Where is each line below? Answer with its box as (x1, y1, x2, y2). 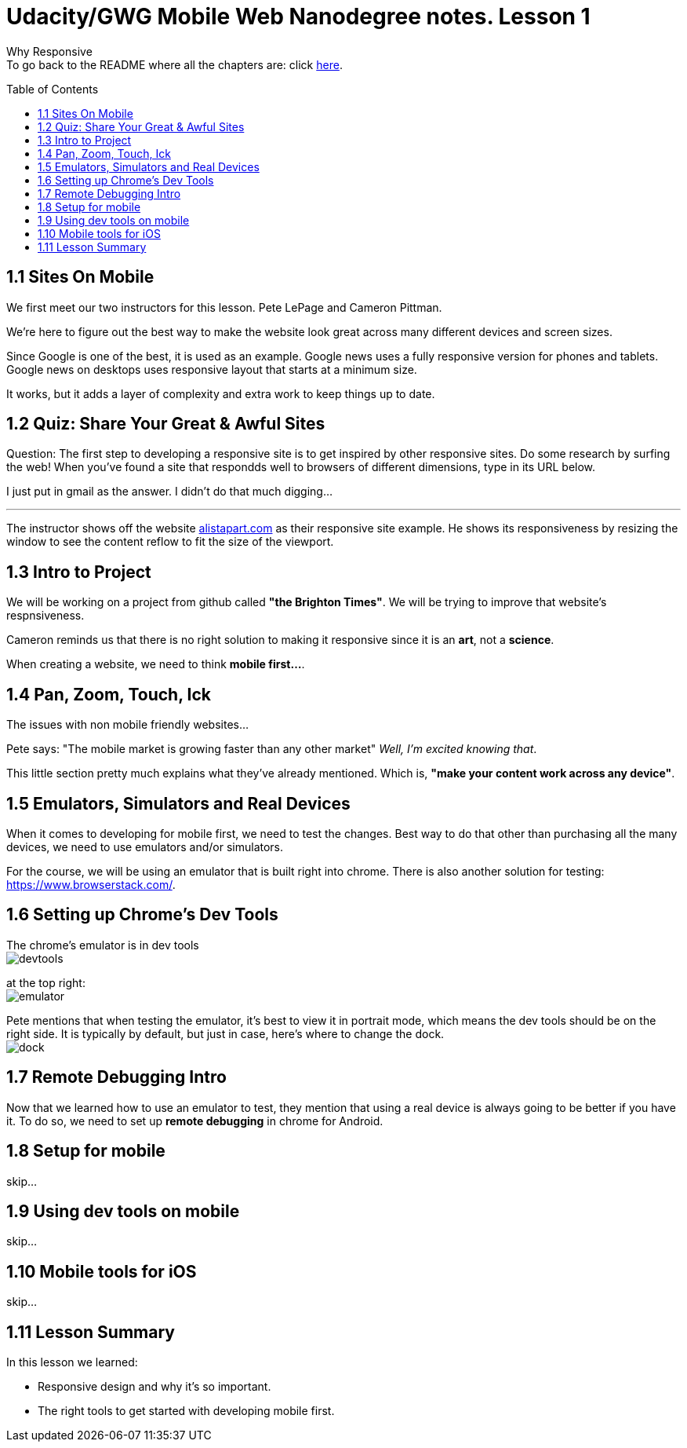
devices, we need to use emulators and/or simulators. (6, 839, 284, 854)
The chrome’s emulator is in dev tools (6, 938, 199, 952)
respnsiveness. (6, 609, 85, 623)
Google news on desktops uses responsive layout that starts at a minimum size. (6, 362, 417, 376)
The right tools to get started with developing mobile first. (38, 1404, 335, 1418)
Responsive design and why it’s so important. (38, 1380, 271, 1394)
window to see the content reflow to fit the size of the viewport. (6, 535, 334, 549)
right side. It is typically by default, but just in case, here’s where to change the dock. (6, 1026, 445, 1040)
